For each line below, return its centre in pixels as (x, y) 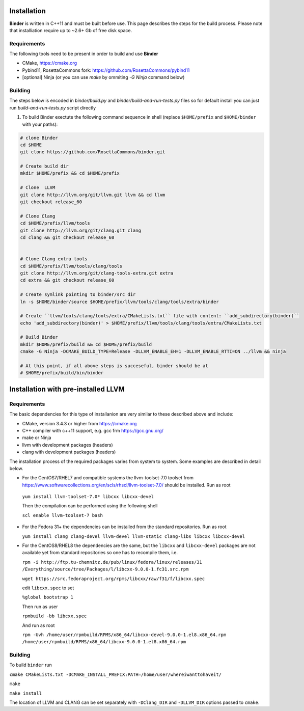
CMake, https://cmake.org (50, 63)
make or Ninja (37, 437)
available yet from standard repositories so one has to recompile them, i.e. (100, 553)
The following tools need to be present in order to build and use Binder (84, 54)
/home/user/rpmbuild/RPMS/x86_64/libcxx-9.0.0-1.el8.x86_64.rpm (104, 642)
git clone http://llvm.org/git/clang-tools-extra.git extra (97, 273)
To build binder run (31, 665)
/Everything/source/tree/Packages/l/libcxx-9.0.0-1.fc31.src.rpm (105, 569)
